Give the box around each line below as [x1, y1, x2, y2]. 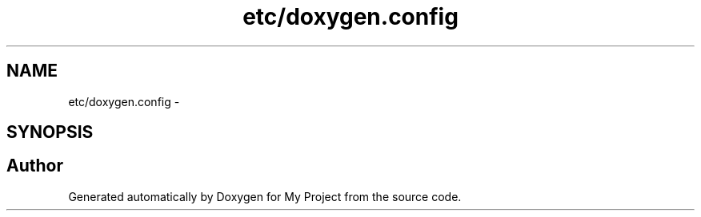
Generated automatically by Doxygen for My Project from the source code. [68, 189, 462, 203]
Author [6, 156, 63, 176]
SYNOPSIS [6, 122, 94, 143]
